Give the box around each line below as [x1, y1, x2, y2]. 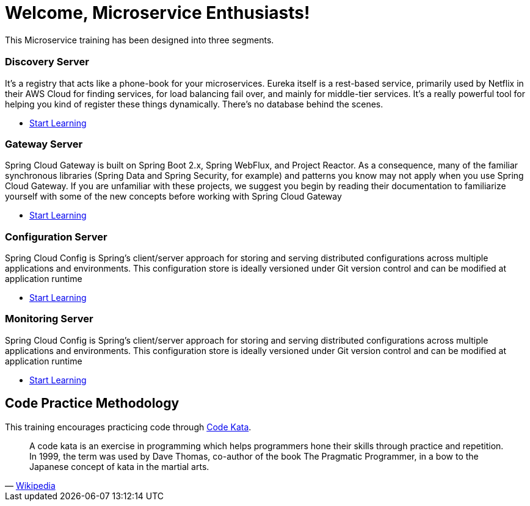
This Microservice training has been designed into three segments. [5, 34, 274, 45]
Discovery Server [5, 56, 89, 68]
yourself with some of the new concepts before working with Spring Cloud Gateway [5, 191, 342, 202]
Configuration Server [5, 230, 107, 243]
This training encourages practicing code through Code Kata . [5, 421, 252, 432]
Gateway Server [5, 137, 83, 150]
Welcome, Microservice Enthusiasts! [5, 2, 310, 23]
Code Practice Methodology [5, 396, 180, 411]
